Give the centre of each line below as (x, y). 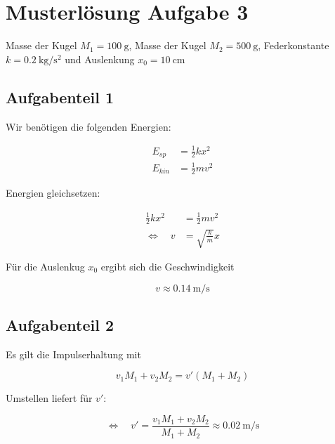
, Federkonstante (294, 45)
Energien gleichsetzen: (53, 193)
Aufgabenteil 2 (60, 325)
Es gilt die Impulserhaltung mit (73, 354)
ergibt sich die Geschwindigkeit (167, 267)
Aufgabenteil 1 (60, 97)
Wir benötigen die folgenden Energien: (88, 126)
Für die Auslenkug (45, 267)
